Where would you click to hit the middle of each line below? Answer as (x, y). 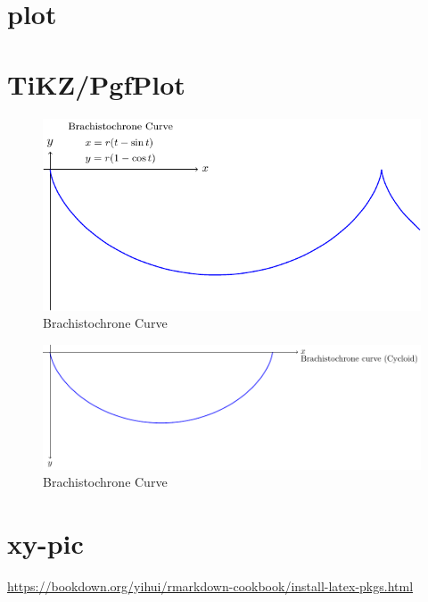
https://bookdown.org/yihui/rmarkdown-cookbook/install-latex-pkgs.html (210, 585)
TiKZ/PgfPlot (96, 84)
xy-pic (45, 543)
